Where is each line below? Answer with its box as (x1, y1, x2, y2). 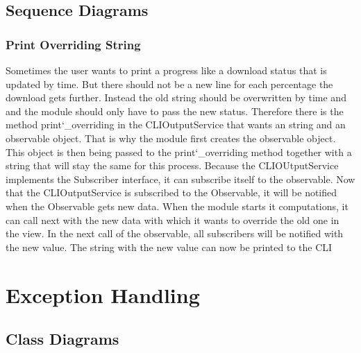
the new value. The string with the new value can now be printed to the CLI (6, 239, 333, 254)
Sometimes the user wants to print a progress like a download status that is (6, 63, 327, 77)
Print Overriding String (6, 35, 141, 53)
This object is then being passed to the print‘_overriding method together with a (6, 144, 352, 159)
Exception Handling (6, 280, 200, 309)
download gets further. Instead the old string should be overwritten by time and (6, 90, 346, 105)
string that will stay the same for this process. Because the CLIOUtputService (6, 158, 339, 173)
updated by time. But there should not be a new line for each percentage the (6, 76, 333, 91)
